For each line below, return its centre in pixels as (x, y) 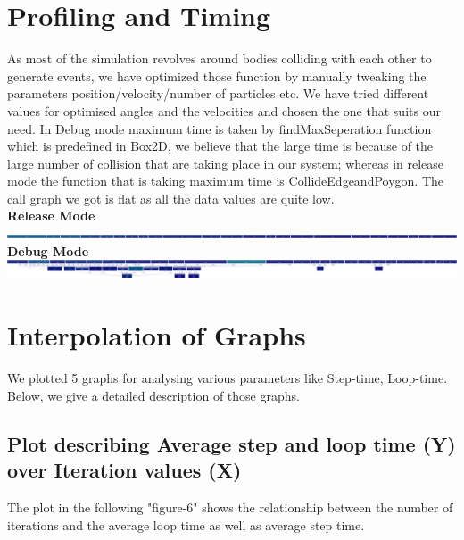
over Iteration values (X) (124, 470)
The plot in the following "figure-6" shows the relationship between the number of (230, 507)
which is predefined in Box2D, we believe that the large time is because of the (220, 146)
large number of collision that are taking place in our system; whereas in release (226, 163)
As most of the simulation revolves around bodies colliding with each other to (220, 58)
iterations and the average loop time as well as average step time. (186, 524)
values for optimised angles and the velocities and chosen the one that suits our (224, 110)
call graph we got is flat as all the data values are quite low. (171, 198)
